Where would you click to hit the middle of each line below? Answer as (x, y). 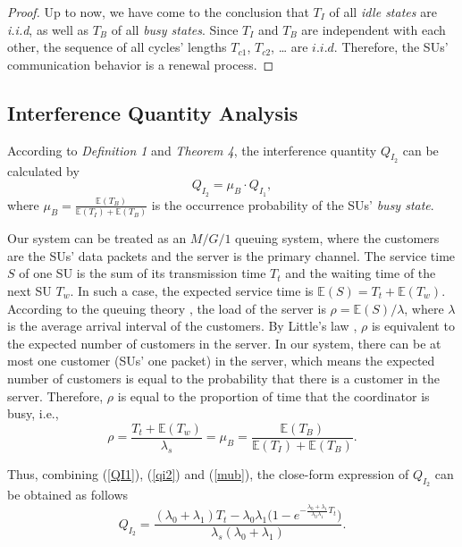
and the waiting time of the (361, 273)
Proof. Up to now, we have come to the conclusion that (158, 12)
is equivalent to (413, 326)
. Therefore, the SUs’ (391, 47)
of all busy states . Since (175, 29)
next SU (29, 290)
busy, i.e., (33, 413)
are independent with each (374, 29)
